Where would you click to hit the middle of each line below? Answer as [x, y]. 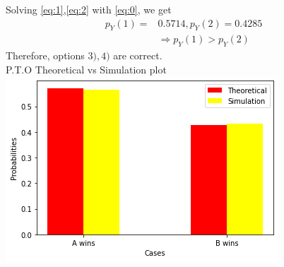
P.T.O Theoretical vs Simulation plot [86, 69]
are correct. [138, 55]
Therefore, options [45, 55]
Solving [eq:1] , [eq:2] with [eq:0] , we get [89, 9]
